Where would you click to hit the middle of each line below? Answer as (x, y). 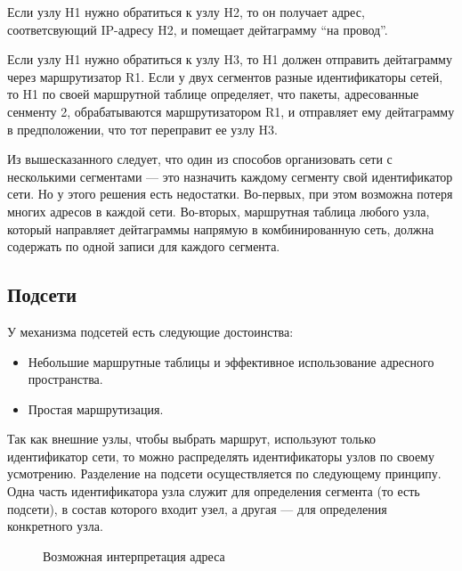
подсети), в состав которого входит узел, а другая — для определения (197, 508)
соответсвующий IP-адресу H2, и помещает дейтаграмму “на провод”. (198, 29)
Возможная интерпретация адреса (134, 555)
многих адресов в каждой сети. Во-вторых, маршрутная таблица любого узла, (219, 211)
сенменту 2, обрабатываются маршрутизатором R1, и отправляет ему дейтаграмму (231, 111)
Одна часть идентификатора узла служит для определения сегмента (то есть (214, 491)
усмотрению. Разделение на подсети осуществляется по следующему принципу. (224, 473)
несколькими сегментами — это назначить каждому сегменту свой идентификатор (230, 176)
